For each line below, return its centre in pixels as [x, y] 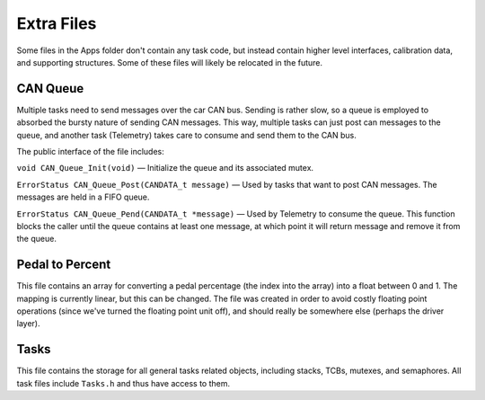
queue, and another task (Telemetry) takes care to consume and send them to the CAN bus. [186, 135]
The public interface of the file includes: [91, 152]
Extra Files [57, 23]
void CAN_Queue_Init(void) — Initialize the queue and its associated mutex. [165, 168]
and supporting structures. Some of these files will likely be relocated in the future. [170, 62]
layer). [28, 324]
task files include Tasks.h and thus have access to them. [123, 383]
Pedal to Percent [64, 265]
